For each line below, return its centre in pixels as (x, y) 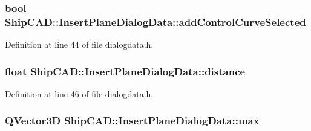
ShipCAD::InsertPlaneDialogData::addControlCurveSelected (155, 21)
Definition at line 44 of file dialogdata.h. (79, 44)
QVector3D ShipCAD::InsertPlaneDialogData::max (132, 120)
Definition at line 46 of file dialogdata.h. (79, 93)
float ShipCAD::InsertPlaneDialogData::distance (125, 71)
